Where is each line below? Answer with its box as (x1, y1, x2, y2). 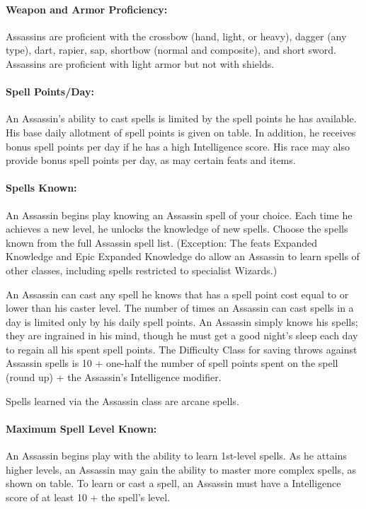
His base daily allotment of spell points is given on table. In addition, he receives (6, 124, 356, 139)
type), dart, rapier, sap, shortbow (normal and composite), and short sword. (6, 42, 336, 57)
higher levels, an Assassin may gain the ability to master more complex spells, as (6, 462, 357, 476)
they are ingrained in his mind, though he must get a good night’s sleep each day (6, 328, 358, 343)
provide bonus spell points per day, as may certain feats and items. (6, 153, 296, 168)
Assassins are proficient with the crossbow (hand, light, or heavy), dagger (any (6, 28, 347, 43)
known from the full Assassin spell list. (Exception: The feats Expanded (6, 235, 318, 250)
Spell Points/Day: (6, 84, 94, 99)
